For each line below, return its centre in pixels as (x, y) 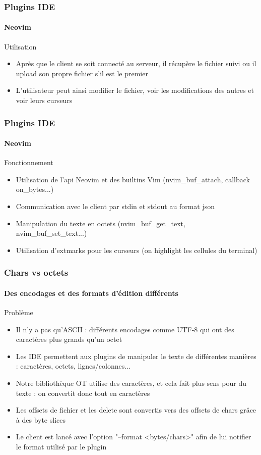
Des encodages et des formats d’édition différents (91, 293)
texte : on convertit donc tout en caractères (83, 393)
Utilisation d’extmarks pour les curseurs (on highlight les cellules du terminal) (137, 250)
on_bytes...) (35, 189)
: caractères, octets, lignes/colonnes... (73, 366)
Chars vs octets (36, 272)
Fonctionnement (29, 162)
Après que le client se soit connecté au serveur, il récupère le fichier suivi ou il (136, 63)
